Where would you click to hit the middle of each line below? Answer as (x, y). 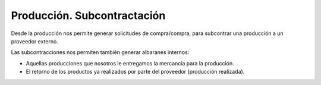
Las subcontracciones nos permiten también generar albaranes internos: (100, 52)
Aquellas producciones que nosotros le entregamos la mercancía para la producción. (130, 63)
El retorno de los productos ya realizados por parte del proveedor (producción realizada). (135, 72)
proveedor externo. (35, 41)
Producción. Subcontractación (88, 15)
